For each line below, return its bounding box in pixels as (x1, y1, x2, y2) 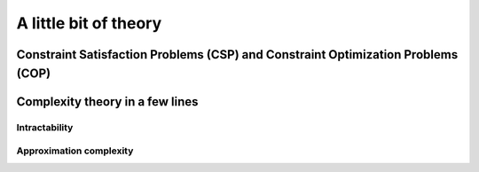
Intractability (16, 121, 74, 133)
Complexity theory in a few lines (16, 94, 199, 109)
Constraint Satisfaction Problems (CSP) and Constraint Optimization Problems (16, 47, 459, 62)
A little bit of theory (16, 13, 162, 33)
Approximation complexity (16, 145, 134, 157)
